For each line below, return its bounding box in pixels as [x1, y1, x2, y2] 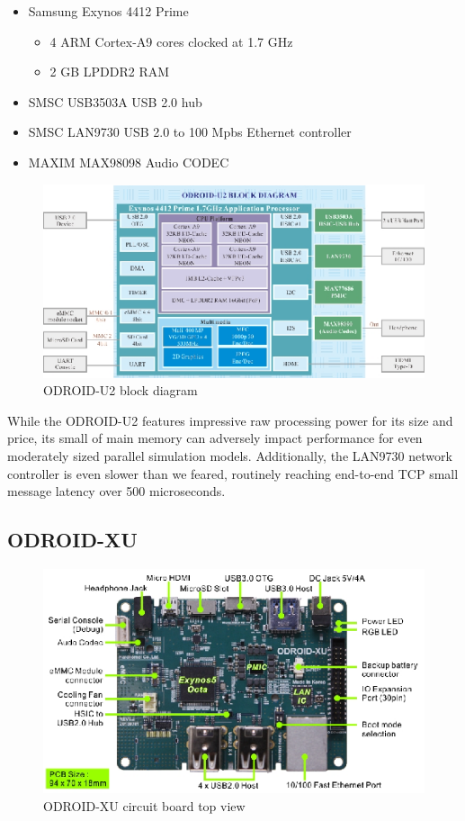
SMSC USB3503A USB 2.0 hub [28, 92, 202, 111]
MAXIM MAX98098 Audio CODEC [28, 152, 229, 171]
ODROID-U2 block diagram [43, 381, 198, 400]
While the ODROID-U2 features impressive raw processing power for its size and [7, 410, 453, 429]
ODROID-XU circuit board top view [43, 796, 246, 815]
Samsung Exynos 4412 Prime [28, 2, 189, 20]
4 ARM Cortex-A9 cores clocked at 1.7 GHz [49, 32, 293, 50]
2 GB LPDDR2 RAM [49, 62, 170, 81]
